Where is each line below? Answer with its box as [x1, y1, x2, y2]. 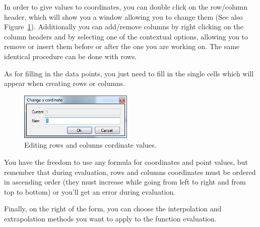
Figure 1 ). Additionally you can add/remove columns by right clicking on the [4, 21, 243, 32]
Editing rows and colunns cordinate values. [24, 140, 157, 150]
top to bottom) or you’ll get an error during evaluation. [4, 186, 176, 197]
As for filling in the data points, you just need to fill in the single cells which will [4, 68, 254, 78]
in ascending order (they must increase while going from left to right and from [4, 176, 246, 187]
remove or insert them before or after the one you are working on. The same [4, 41, 240, 52]
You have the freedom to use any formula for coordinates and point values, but [4, 157, 248, 167]
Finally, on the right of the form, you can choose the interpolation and [4, 203, 222, 214]
